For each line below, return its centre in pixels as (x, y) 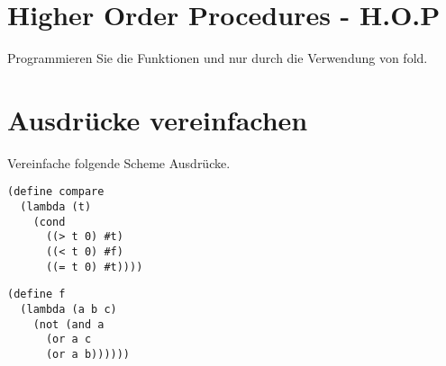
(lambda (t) (56, 207)
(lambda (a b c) (68, 310)
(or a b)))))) (88, 354)
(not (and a (68, 324)
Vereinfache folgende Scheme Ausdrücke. (119, 162)
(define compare (56, 192)
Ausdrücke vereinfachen (158, 119)
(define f (36, 295)
